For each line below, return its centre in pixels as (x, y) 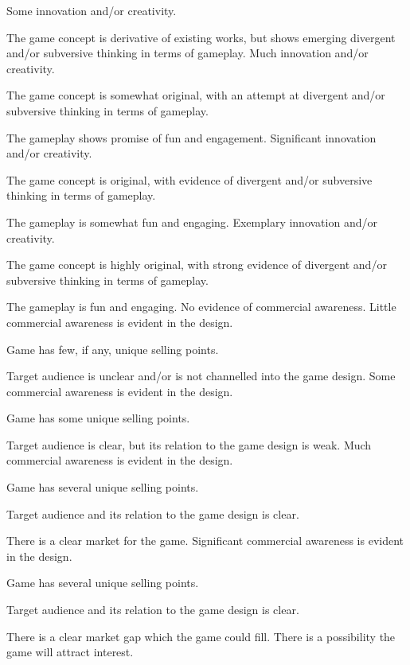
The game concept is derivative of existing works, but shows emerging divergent (201, 37)
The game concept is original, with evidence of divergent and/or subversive (189, 179)
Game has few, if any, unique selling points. (113, 349)
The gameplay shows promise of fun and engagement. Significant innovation (191, 137)
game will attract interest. (70, 652)
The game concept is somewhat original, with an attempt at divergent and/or (196, 95)
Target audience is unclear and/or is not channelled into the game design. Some (201, 376)
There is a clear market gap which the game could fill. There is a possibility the (201, 636)
